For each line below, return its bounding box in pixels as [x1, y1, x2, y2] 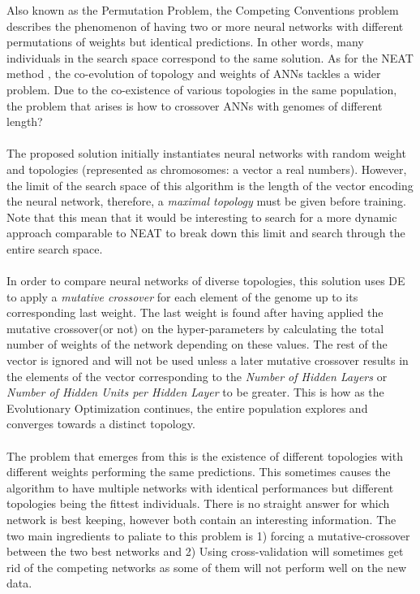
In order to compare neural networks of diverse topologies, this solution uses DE [6, 272, 405, 289]
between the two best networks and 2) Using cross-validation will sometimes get [6, 543, 404, 560]
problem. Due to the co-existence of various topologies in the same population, [6, 80, 397, 98]
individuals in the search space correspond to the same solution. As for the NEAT [6, 49, 414, 66]
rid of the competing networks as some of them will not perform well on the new [6, 558, 407, 575]
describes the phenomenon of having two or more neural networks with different [6, 17, 404, 34]
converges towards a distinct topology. [6, 415, 195, 432]
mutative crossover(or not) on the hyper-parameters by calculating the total [6, 319, 384, 336]
